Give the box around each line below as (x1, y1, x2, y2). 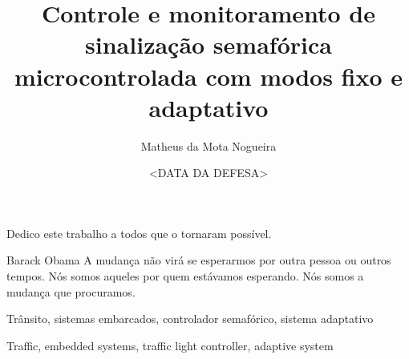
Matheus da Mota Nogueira (140, 137, 277, 154)
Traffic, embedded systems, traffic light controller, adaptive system (6, 337, 334, 353)
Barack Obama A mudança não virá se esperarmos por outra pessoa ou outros (6, 252, 391, 268)
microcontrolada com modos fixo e (14, 59, 403, 92)
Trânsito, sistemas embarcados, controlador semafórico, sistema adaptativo (6, 310, 374, 327)
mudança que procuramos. (6, 283, 136, 300)
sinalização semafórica (85, 28, 332, 61)
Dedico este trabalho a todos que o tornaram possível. (6, 224, 272, 241)
